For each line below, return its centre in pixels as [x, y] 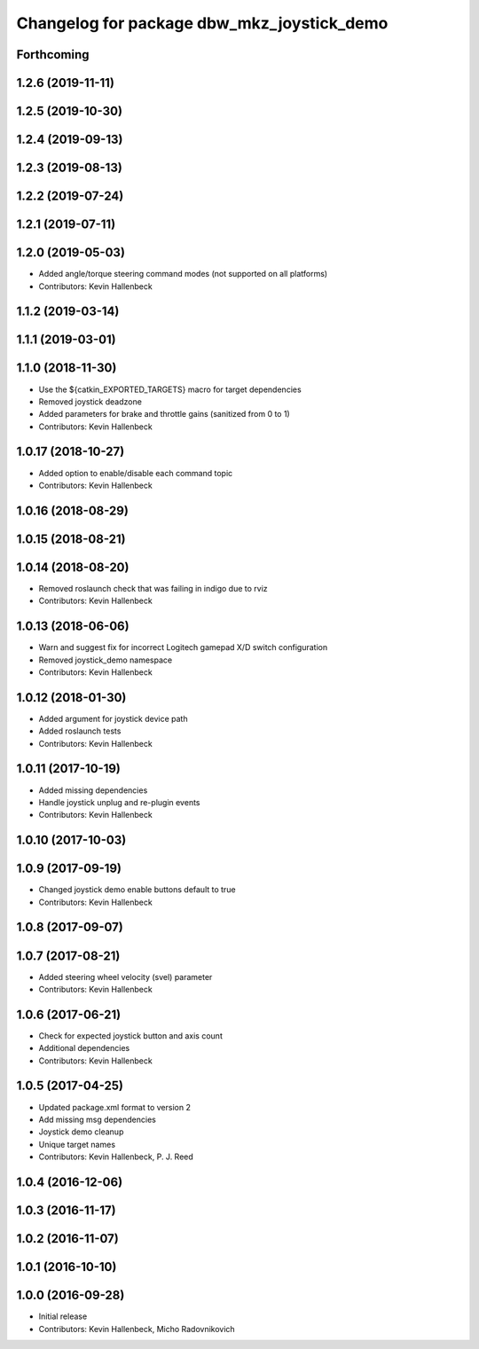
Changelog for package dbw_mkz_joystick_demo [202, 23]
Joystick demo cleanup [81, 1132]
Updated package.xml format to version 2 [114, 1107]
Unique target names [77, 1144]
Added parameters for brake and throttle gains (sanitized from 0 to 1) [164, 414]
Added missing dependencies [93, 790]
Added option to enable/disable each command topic [136, 473]
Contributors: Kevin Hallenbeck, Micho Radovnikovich [137, 1329]
